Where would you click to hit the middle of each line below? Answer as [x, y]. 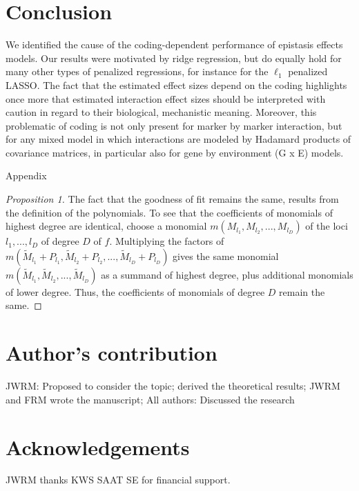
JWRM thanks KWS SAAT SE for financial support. [118, 480]
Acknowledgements [98, 447]
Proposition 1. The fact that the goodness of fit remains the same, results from [172, 199]
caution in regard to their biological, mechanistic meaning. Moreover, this [161, 112]
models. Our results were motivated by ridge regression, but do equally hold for [174, 58]
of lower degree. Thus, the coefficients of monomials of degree [135, 291]
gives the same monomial [226, 255]
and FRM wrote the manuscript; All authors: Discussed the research [150, 399]
